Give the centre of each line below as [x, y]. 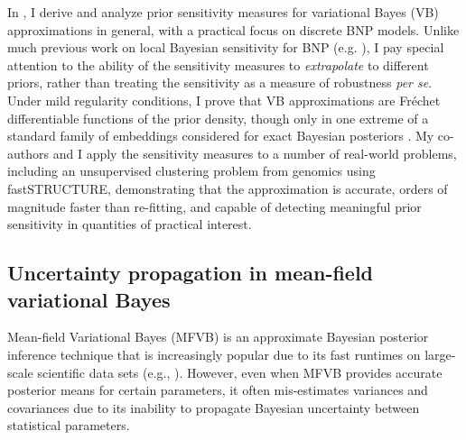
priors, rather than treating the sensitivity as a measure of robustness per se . [220, 82]
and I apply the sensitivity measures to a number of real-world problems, [255, 153]
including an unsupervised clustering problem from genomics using [191, 171]
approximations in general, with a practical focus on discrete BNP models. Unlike [233, 29]
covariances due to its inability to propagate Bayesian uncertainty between [214, 407]
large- [440, 354]
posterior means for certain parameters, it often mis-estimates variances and [218, 390]
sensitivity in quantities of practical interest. [130, 224]
